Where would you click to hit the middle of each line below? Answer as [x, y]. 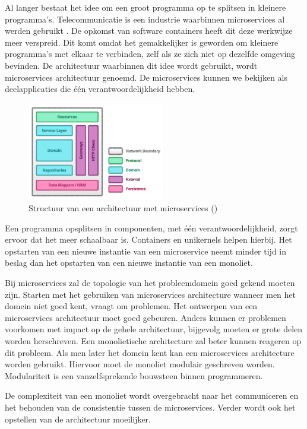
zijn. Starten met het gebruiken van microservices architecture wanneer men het [150, 294]
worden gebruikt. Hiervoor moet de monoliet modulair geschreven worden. [140, 364]
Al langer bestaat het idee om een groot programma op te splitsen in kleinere [145, 7]
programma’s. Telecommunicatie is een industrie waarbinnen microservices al [145, 19]
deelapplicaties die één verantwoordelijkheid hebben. [100, 89]
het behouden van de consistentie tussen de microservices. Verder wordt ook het [150, 407]
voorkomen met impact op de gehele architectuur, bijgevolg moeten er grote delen [154, 329]
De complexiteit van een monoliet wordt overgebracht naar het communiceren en [152, 395]
